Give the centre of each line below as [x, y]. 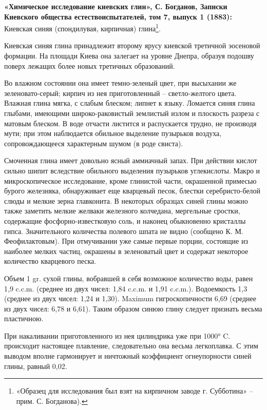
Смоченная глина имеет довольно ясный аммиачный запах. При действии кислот [131, 160]
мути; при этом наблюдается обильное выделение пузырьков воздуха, [113, 133]
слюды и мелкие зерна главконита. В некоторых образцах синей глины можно [126, 200]
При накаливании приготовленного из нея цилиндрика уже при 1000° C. [117, 335]
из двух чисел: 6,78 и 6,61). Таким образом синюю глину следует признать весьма [133, 308]
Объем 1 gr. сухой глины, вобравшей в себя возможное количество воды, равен [129, 278]
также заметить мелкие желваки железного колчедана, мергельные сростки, [122, 211]
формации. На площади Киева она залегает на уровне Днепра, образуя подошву [129, 56]
